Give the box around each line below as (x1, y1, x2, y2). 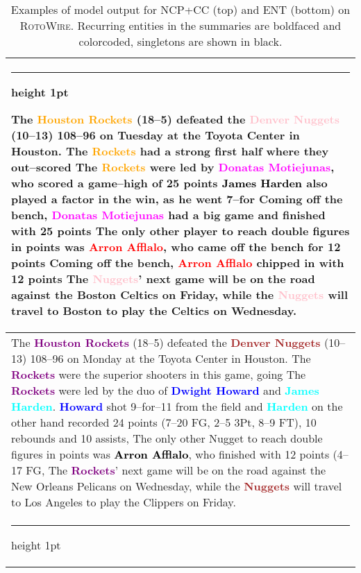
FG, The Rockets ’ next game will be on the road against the (26, 462, 326, 478)
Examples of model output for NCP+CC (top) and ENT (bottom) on (10, 1, 351, 17)
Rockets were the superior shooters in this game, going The (11, 366, 306, 382)
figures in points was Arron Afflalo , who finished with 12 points (11, 446, 330, 462)
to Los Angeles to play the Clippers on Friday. (11, 494, 236, 510)
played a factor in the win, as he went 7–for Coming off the (11, 191, 343, 207)
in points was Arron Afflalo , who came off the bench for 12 (11, 239, 341, 255)
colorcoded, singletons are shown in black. (78, 33, 283, 49)
